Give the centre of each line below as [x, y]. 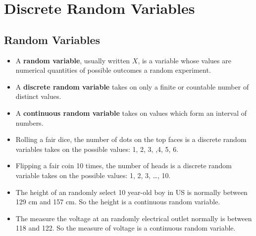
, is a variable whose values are [184, 60]
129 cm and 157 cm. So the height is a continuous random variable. [118, 202]
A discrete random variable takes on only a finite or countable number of [132, 86]
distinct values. [38, 96]
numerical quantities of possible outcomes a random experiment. [113, 70]
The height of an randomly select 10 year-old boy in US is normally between [131, 192]
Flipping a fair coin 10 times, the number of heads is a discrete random [124, 165]
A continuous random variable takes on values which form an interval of [131, 113]
